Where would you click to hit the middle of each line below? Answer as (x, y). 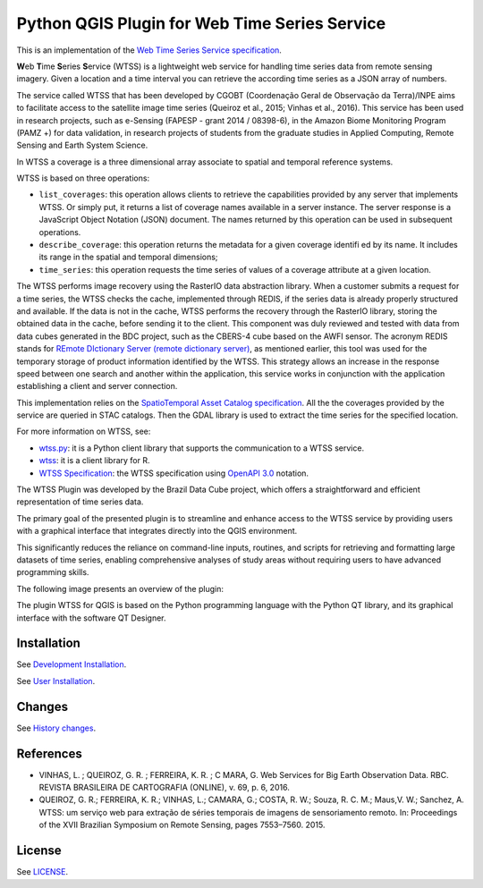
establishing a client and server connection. (97, 386)
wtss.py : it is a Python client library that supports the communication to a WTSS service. (202, 448)
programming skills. (53, 572)
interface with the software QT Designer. (91, 618)
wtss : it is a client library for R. (95, 461)
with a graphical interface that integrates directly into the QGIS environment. (157, 531)
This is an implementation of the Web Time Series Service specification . (149, 50)
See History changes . (56, 728)
